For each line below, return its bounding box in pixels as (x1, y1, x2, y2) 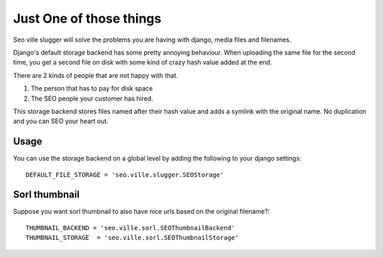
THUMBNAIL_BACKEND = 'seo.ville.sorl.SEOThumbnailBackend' (26, 224, 235, 232)
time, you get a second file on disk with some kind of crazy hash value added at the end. (13, 58, 272, 67)
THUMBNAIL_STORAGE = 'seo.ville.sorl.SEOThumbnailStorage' (26, 234, 239, 242)
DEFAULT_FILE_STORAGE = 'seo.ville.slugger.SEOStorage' (26, 171, 224, 178)
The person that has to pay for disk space (30, 84, 153, 93)
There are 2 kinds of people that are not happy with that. (13, 71, 179, 79)
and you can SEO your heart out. (13, 117, 109, 125)
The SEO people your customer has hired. (30, 94, 154, 103)
